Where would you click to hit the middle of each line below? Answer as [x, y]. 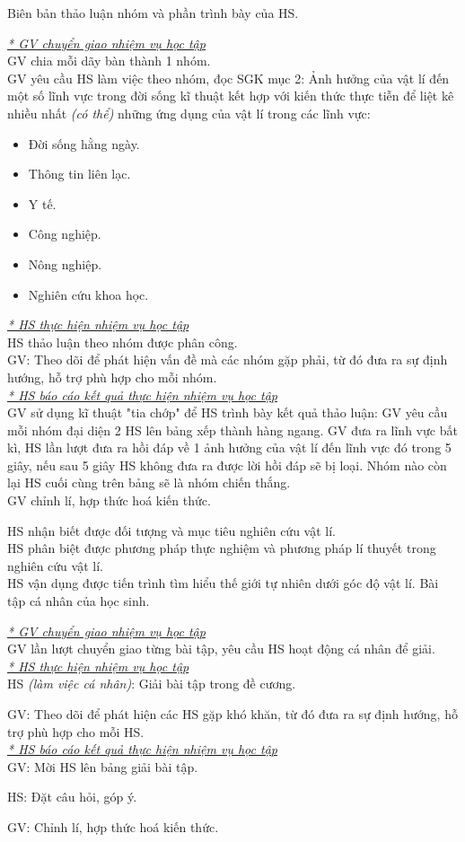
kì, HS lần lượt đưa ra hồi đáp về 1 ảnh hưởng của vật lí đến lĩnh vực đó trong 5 [229, 447]
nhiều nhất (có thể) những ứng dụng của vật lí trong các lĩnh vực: [189, 113]
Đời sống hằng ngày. [84, 143]
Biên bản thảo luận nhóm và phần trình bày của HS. [153, 13]
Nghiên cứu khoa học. [88, 294]
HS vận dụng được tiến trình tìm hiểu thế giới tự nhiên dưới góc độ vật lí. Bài [223, 583]
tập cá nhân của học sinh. [79, 601]
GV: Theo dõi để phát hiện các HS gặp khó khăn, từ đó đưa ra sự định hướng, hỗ [232, 714]
